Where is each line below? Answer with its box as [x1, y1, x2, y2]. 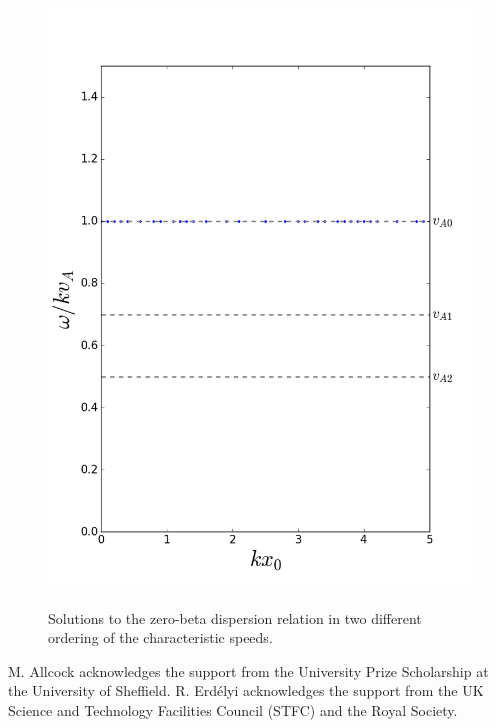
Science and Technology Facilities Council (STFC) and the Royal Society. [8, 699, 458, 720]
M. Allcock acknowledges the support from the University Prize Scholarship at [8, 660, 489, 681]
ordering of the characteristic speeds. [48, 627, 273, 648]
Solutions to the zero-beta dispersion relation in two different [48, 607, 422, 628]
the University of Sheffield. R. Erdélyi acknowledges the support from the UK [8, 680, 484, 701]
